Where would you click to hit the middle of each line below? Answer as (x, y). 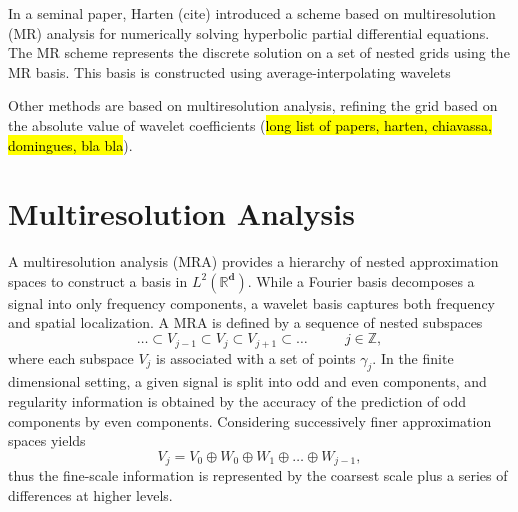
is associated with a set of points (256, 357)
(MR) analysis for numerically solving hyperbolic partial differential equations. (249, 32)
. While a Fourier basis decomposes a (361, 280)
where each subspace (71, 357)
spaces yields (47, 440)
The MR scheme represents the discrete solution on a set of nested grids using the (259, 52)
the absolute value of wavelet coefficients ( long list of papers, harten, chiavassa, (250, 124)
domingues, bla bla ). (70, 144)
